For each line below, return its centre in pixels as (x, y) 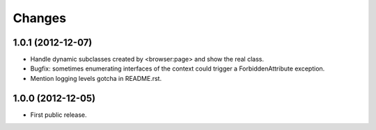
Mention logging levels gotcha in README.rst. (96, 78)
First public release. (58, 115)
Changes (39, 18)
